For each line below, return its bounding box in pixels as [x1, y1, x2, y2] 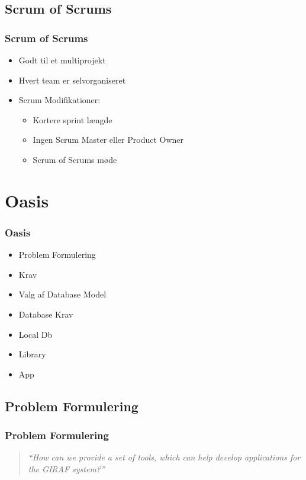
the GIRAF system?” [28, 462, 105, 475]
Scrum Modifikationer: [18, 94, 101, 106]
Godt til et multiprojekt [18, 54, 106, 66]
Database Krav [18, 308, 73, 320]
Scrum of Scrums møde [33, 153, 117, 165]
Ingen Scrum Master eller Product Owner [33, 133, 184, 146]
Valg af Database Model [18, 288, 107, 300]
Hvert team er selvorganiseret [18, 73, 126, 86]
